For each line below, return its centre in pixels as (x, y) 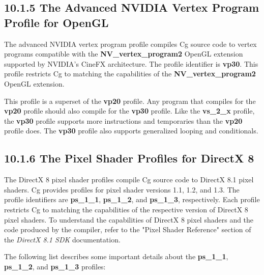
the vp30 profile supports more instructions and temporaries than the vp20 (123, 120)
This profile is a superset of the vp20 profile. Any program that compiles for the (130, 101)
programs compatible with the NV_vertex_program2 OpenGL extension (124, 54)
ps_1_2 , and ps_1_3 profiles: (55, 266)
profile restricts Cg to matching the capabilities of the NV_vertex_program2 (130, 74)
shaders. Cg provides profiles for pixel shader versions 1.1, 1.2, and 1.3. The (122, 189)
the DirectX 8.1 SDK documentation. (62, 239)
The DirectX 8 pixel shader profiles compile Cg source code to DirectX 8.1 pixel (129, 180)
